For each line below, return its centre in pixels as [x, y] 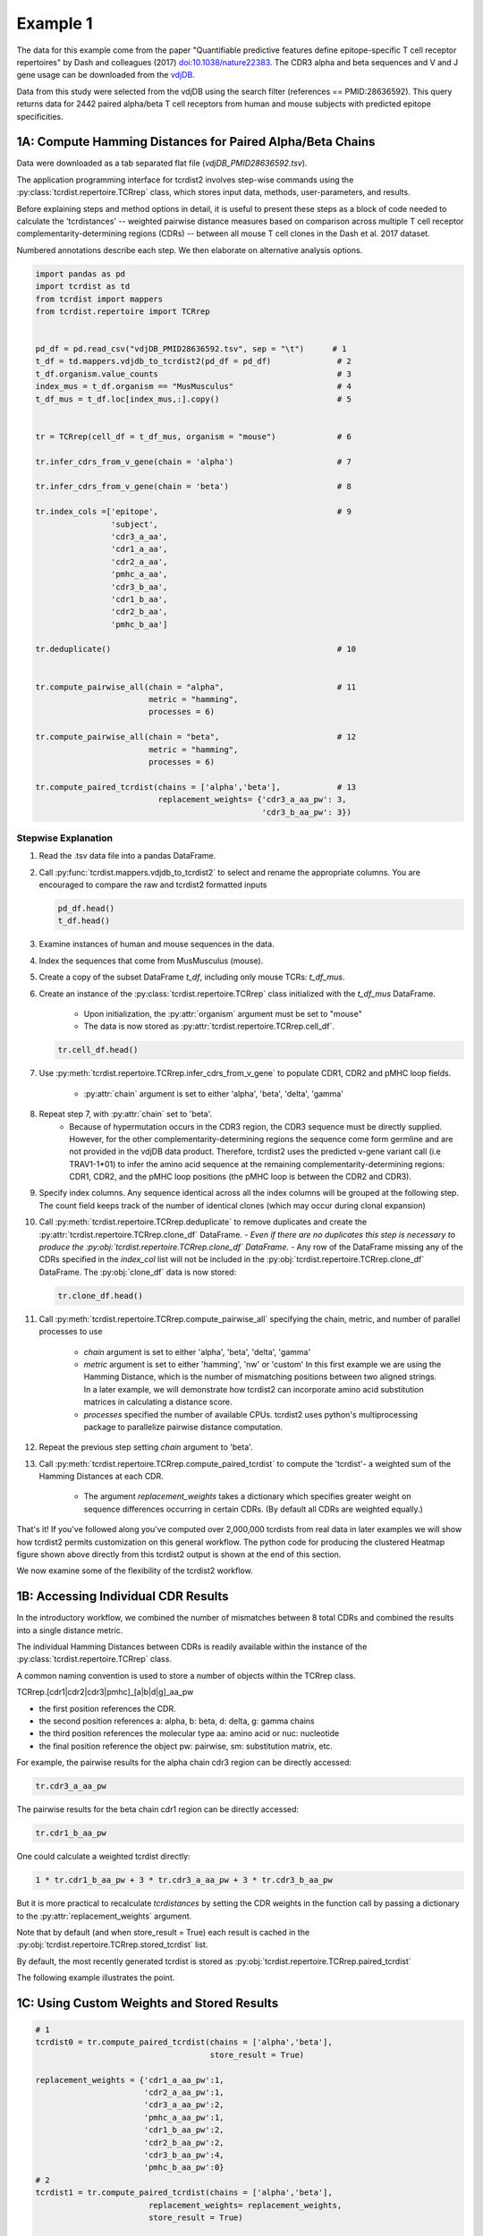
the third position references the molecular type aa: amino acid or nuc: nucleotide [189, 1733]
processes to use [71, 1332]
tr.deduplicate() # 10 [196, 649]
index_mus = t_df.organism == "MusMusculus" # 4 [194, 386]
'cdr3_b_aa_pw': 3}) [307, 812]
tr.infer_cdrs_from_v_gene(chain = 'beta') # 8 [194, 487]
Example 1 [55, 23]
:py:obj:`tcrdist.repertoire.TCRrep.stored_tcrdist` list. [112, 1944]
